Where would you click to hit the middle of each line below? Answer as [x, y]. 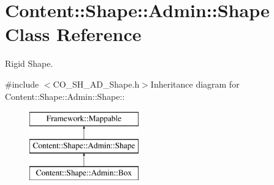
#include [22, 84]
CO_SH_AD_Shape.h [96, 84]
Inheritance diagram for [195, 84]
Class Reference [73, 34]
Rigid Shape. [29, 63]
